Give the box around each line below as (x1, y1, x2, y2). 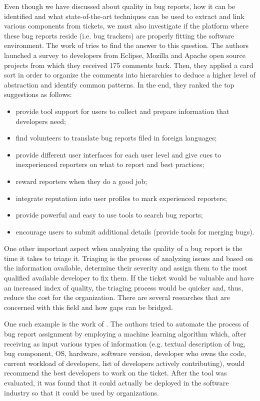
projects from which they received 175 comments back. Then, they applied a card (4, 59, 253, 70)
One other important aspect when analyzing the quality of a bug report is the (4, 243, 242, 253)
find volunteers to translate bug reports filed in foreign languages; (15, 132, 217, 143)
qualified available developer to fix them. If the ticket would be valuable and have (4, 272, 254, 283)
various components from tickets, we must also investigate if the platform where (4, 20, 249, 31)
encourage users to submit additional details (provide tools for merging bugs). (15, 226, 254, 236)
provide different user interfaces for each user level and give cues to (15, 149, 221, 159)
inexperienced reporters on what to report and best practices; (15, 159, 204, 169)
